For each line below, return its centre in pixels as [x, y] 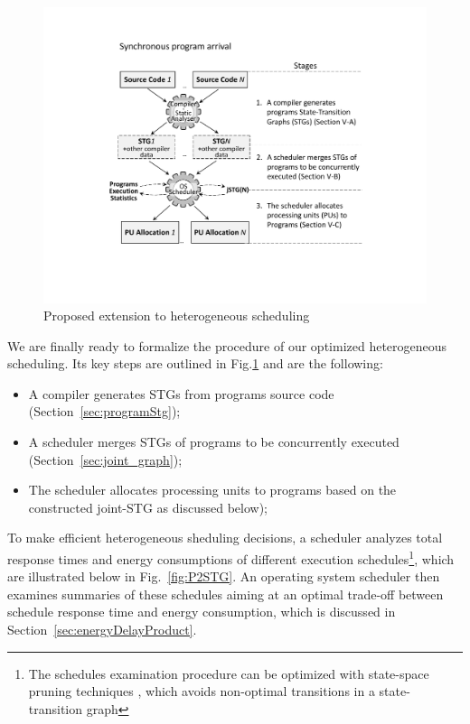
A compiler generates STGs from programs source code [181, 393]
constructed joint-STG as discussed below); [148, 507]
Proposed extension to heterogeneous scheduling [177, 316]
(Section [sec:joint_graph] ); [105, 459]
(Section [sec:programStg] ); [104, 411]
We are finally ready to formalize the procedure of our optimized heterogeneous [227, 345]
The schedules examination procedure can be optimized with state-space [229, 673]
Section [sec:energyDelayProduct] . [102, 630]
